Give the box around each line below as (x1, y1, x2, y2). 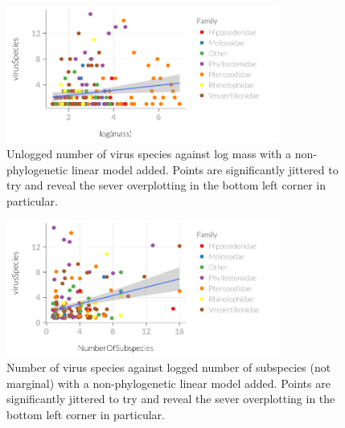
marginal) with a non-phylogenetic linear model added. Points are (6, 374, 331, 391)
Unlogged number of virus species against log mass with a (6, 145, 292, 161)
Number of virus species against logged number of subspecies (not (6, 359, 331, 376)
